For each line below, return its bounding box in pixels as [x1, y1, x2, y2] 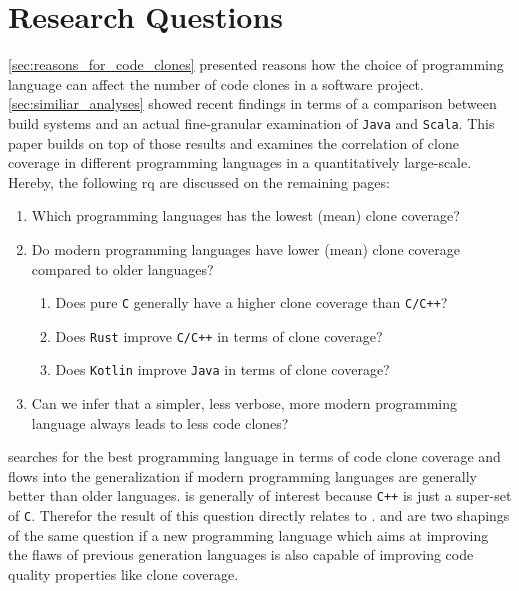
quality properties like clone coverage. [8, 563, 239, 584]
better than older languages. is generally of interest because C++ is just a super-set [8, 485, 512, 506]
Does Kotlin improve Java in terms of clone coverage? [55, 359, 390, 380]
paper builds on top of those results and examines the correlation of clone [8, 132, 459, 153]
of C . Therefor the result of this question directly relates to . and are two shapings [8, 505, 510, 526]
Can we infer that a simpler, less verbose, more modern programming [31, 393, 458, 414]
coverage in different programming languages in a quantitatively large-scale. [8, 152, 472, 173]
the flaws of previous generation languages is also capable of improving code [8, 544, 474, 565]
